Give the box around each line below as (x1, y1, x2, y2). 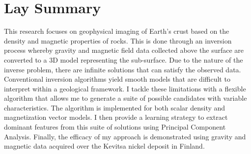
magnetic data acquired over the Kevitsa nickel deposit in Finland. (4, 141, 205, 151)
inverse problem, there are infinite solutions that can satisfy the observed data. (4, 64, 241, 74)
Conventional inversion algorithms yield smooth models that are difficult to (4, 74, 230, 84)
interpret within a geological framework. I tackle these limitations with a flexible (4, 83, 246, 93)
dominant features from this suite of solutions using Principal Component (4, 122, 226, 132)
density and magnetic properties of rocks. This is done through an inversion (4, 35, 232, 45)
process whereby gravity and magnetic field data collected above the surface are (4, 45, 244, 55)
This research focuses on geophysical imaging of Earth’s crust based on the (4, 26, 229, 36)
